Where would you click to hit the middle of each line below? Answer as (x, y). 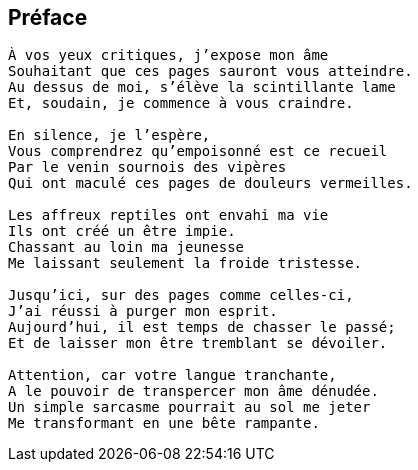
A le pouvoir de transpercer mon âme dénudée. (193, 391)
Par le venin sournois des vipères (147, 167)
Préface (48, 17)
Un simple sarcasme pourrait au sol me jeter (189, 407)
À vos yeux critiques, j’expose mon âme (168, 55)
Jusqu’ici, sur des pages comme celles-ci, (181, 295)
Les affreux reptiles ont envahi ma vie (168, 215)
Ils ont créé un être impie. (122, 231)
